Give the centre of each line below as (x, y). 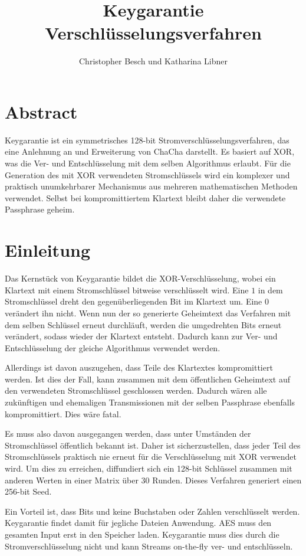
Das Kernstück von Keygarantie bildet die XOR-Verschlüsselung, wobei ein (140, 278)
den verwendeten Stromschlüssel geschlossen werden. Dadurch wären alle (136, 390)
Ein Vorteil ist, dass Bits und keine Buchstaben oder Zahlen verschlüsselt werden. (152, 511)
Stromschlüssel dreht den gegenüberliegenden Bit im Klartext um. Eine (134, 301)
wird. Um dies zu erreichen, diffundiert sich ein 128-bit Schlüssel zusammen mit (149, 468)
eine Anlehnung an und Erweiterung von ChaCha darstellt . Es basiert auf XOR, (150, 151)
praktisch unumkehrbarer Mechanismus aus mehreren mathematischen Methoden (151, 186)
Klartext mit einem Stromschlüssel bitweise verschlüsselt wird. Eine (127, 290)
